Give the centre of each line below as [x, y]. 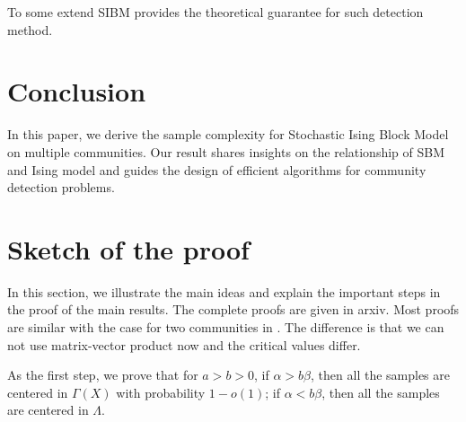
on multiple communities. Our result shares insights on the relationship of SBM [226, 151]
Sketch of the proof [128, 248]
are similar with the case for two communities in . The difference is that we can [226, 327]
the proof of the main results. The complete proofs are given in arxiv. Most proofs [233, 309]
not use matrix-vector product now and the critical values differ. [184, 344]
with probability [161, 392]
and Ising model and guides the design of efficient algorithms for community [217, 169]
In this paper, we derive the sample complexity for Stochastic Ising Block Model [228, 134]
